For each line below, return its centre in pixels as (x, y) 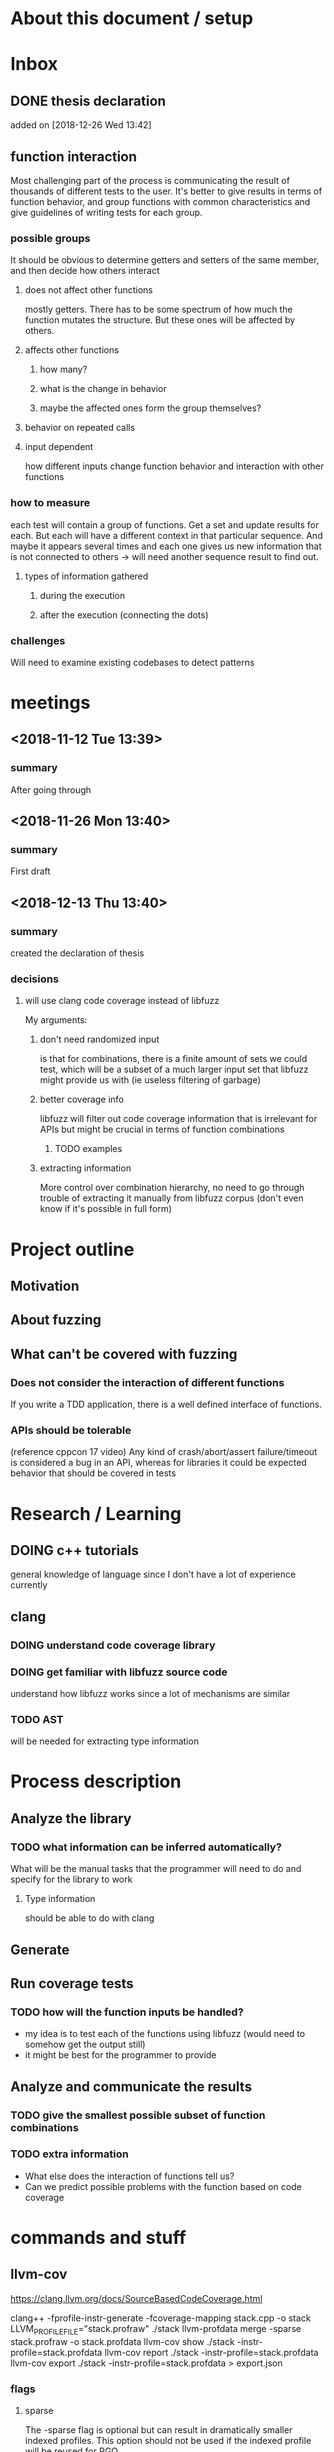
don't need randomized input (99, 1039)
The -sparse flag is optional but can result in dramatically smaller (158, 2429)
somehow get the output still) (85, 2044)
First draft (30, 871)
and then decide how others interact (85, 271)
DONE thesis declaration (88, 100)
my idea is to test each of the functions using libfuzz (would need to (165, 2034)
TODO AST (37, 1719)
